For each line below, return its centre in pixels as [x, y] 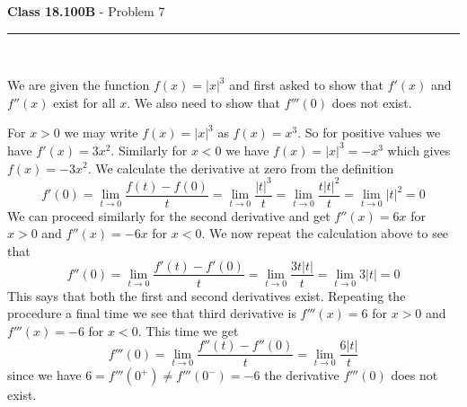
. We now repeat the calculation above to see [325, 233]
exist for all [84, 102]
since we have [44, 375]
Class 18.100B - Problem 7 [86, 11]
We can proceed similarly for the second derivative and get [169, 215]
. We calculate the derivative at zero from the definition [241, 168]
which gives [419, 150]
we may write [101, 133]
